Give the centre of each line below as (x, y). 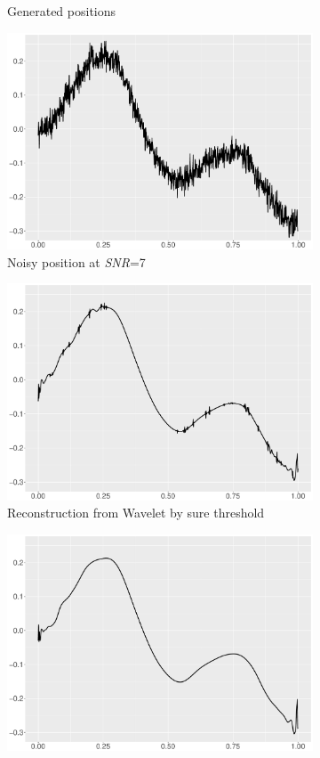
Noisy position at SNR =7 (76, 261)
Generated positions (62, 11)
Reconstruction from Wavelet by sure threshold (136, 513)
